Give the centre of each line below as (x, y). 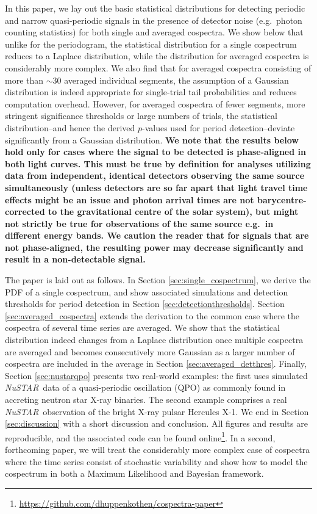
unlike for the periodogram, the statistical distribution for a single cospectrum (151, 44)
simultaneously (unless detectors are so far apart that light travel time (156, 187)
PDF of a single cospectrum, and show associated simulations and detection (147, 291)
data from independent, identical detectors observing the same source (155, 176)
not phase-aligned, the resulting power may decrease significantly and (154, 247)
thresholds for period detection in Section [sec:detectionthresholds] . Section (145, 304)
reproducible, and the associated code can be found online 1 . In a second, (140, 436)
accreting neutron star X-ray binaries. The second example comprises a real (146, 399)
